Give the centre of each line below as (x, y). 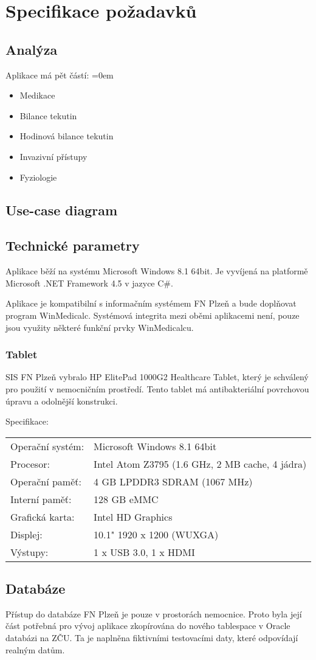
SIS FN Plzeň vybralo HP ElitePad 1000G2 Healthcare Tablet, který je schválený (157, 377)
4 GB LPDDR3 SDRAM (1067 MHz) (173, 481)
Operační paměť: (46, 481)
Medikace (37, 95)
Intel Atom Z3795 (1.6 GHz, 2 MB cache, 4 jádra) (200, 464)
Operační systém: (47, 446)
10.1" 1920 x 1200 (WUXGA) (156, 534)
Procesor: (30, 464)
